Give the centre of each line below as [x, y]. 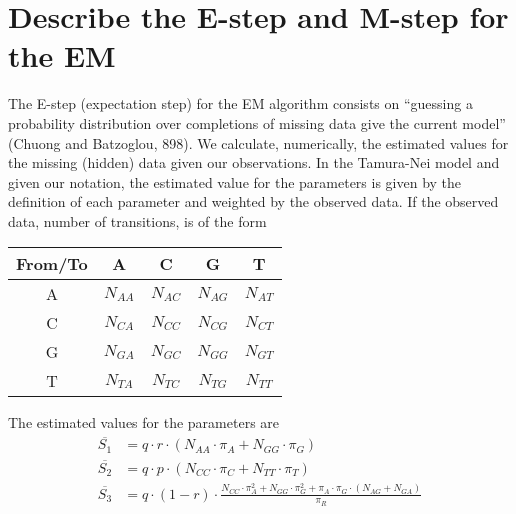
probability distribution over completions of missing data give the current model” [257, 122]
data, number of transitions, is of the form [137, 220]
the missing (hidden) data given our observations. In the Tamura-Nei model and [254, 162]
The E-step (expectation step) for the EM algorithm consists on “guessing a [240, 103]
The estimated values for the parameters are [144, 422]
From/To [52, 264]
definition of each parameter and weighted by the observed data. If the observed [253, 201]
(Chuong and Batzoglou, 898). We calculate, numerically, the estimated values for [258, 142]
